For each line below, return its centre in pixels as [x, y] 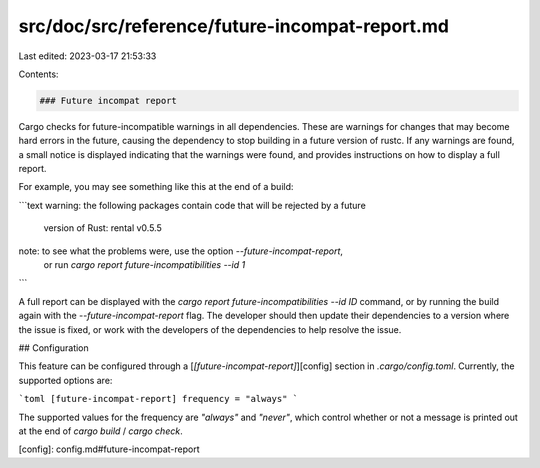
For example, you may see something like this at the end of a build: [156, 187]
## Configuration [53, 347]
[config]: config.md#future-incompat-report [109, 449]
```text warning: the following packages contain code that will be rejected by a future [192, 205]
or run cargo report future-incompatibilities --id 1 [144, 265]
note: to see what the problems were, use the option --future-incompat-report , [181, 251]
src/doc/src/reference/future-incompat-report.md [234, 26]
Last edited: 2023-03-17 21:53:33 [87, 56]
